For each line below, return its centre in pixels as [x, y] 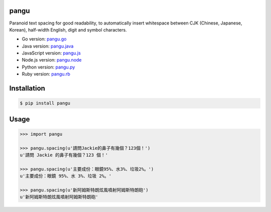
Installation [27, 88]
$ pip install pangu [45, 103]
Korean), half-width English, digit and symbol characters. [68, 29]
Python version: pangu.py [48, 67]
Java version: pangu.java [48, 46]
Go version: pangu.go [44, 39]
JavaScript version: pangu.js [51, 53]
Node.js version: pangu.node [52, 60]
